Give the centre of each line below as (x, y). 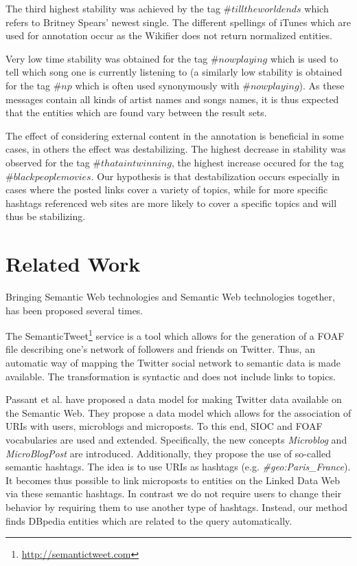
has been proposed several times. (74, 310)
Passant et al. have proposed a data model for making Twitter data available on (174, 399)
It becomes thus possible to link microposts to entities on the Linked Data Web (173, 480)
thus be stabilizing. (46, 216)
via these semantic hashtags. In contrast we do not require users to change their (174, 493)
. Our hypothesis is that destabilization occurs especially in (215, 176)
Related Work (73, 264)
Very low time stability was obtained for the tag (107, 58)
